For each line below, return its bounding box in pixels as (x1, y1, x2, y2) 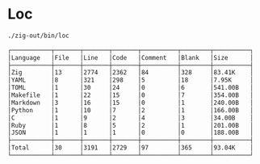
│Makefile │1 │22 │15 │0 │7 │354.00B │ (7, 91, 254, 99)
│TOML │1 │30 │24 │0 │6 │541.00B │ (7, 84, 254, 92)
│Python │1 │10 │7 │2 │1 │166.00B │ (7, 106, 254, 114)
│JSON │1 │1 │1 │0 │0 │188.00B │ (7, 128, 254, 137)
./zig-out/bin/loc (7, 32, 69, 40)
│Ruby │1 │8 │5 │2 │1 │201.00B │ (7, 121, 254, 129)
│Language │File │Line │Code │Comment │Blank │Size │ (7, 53, 254, 61)
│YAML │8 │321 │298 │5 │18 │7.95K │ (7, 76, 254, 85)
